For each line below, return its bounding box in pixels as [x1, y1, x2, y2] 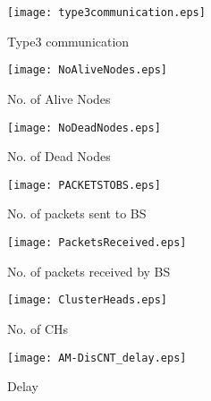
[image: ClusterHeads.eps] [7, 294, 167, 307]
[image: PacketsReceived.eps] [7, 236, 187, 249]
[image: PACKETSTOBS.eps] [7, 178, 161, 192]
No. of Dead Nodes [7, 147, 111, 166]
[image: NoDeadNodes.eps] [7, 121, 161, 134]
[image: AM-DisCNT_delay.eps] [7, 351, 187, 364]
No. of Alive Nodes [7, 89, 111, 107]
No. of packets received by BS [7, 261, 171, 280]
